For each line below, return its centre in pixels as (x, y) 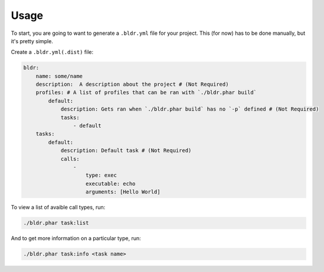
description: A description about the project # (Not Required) (132, 85)
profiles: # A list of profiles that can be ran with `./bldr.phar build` (146, 93)
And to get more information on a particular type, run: (76, 238)
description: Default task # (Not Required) (126, 150)
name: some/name (59, 76)
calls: (70, 159)
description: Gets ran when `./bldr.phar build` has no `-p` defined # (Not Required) (190, 109)
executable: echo (111, 184)
